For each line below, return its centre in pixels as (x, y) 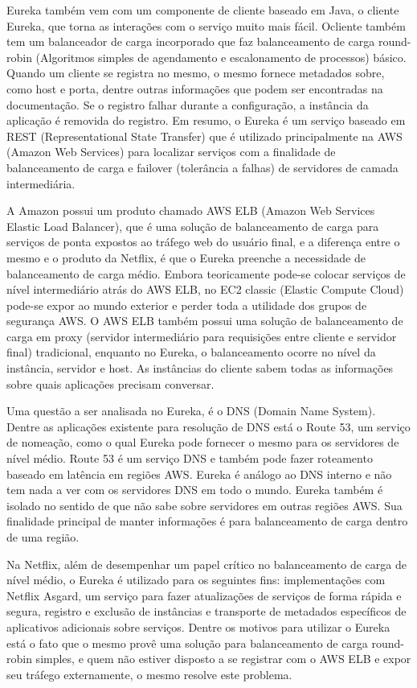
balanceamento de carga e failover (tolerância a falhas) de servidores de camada (202, 167)
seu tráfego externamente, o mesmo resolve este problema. (149, 674)
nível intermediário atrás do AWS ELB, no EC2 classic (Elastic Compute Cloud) (205, 289)
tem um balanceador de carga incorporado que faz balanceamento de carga (191, 41)
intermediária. (41, 183)
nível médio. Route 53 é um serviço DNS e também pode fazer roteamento (190, 458)
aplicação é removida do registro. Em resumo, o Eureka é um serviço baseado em (206, 120)
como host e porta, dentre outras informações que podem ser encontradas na (195, 88)
